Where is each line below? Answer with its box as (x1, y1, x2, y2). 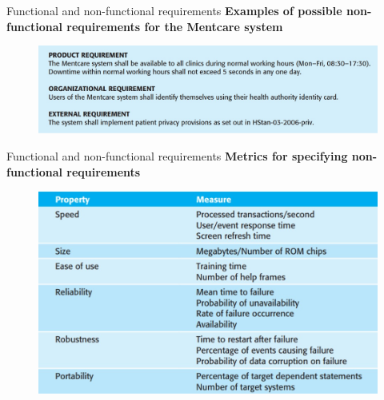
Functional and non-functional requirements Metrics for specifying (6, 147, 348, 164)
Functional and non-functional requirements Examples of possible (6, 2, 342, 18)
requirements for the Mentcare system (66, 18, 283, 34)
